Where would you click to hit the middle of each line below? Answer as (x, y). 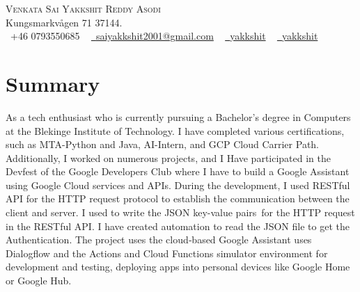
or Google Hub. (39, 281)
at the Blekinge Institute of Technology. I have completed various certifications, (175, 130)
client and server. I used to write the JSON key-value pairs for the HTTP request (180, 212)
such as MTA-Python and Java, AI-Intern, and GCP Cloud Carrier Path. (163, 144)
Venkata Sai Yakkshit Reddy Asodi (83, 8)
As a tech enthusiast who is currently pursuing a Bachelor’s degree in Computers (178, 116)
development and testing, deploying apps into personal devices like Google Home (178, 267)
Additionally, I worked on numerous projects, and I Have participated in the (169, 157)
